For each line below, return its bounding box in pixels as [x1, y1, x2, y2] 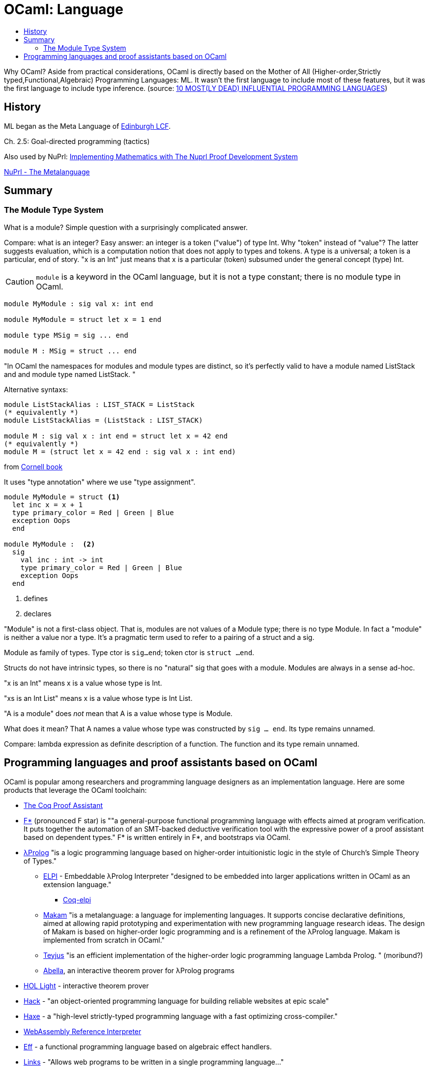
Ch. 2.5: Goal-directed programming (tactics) [4, 137, 150, 145]
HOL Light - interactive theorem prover [24, 981, 149, 990]
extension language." [43, 880, 112, 889]
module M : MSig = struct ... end [4, 347, 137, 355]
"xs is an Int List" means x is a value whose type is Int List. [4, 694, 193, 702]
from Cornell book [4, 462, 63, 471]
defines [24, 594, 48, 603]
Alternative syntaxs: [4, 385, 68, 394]
